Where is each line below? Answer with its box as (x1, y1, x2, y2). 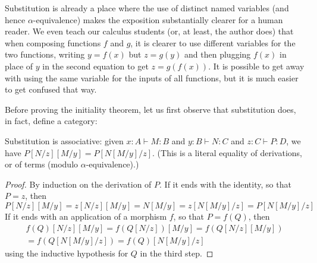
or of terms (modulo (5, 158, 79, 170)
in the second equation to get (42, 59, 149, 72)
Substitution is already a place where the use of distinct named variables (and (5, 2, 289, 14)
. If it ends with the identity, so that (159, 178, 291, 190)
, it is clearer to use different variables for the (130, 36, 296, 49)
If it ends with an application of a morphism (5, 210, 167, 222)
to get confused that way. (5, 83, 97, 96)
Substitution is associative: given (5, 134, 124, 147)
